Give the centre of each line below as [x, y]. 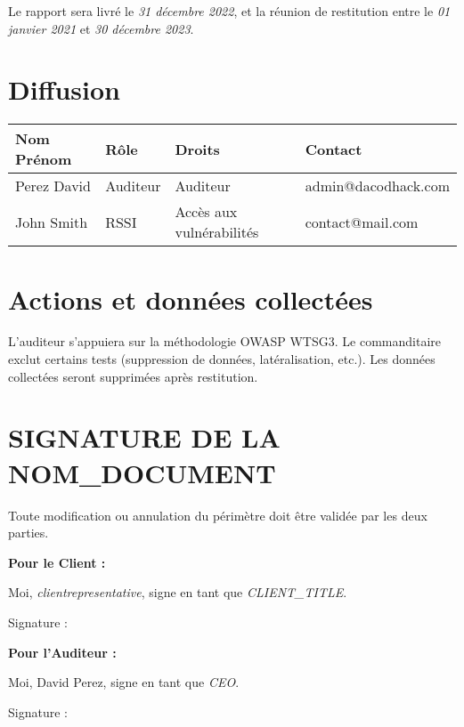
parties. [28, 533]
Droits [197, 149]
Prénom [44, 159]
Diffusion [64, 89]
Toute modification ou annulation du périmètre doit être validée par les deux [218, 515]
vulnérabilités [217, 232]
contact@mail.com [362, 222]
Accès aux [206, 212]
